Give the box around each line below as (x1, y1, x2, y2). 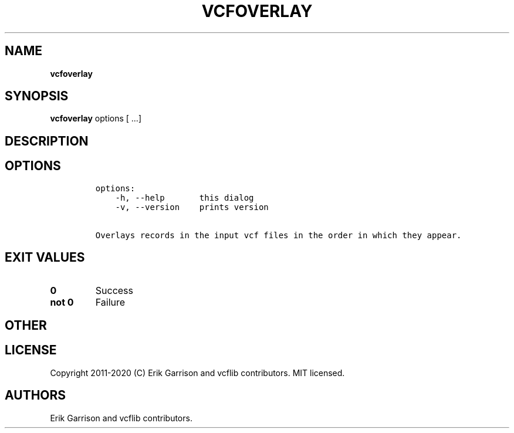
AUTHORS (5, 388, 66, 403)
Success (95, 284, 134, 296)
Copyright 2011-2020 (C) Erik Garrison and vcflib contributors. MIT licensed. (50, 367, 345, 378)
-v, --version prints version (115, 202, 269, 212)
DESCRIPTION (5, 133, 89, 148)
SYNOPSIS (5, 89, 69, 104)
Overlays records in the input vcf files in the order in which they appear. (95, 230, 462, 240)
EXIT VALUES (5, 250, 85, 265)
